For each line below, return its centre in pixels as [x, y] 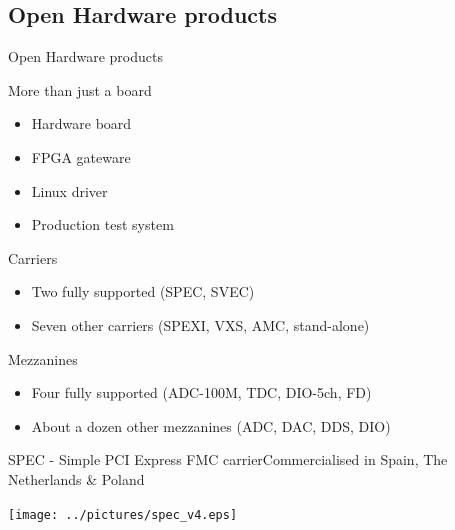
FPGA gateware [81, 156]
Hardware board [81, 123]
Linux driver [69, 190]
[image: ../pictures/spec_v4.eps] [123, 514]
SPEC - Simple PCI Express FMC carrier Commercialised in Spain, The [228, 459]
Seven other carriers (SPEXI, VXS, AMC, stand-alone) [200, 324]
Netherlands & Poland [76, 478]
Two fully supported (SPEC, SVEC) [143, 291]
